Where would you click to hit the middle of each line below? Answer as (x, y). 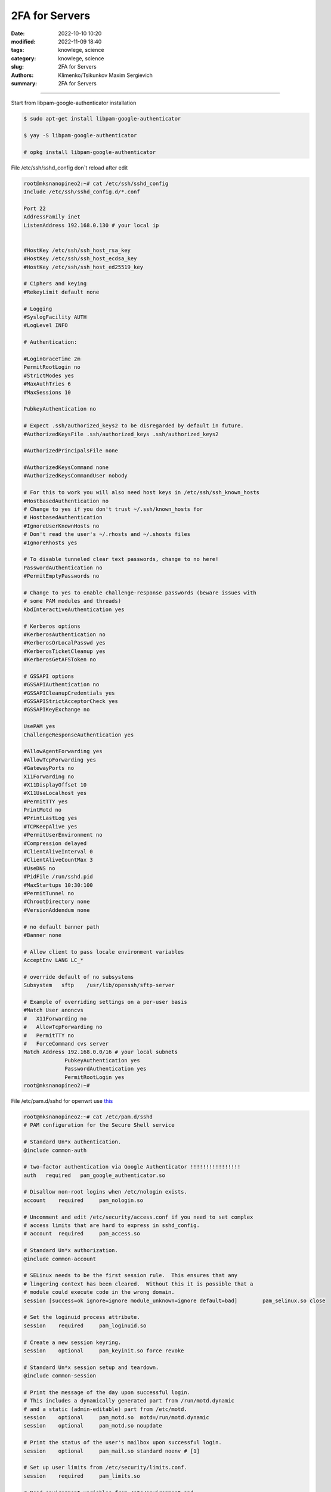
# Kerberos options (52, 626)
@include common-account (60, 1259)
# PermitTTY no (49, 1035)
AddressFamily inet (52, 217)
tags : (18, 50)
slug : (17, 67)
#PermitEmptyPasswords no (61, 576)
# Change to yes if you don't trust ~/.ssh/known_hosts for (113, 509)
